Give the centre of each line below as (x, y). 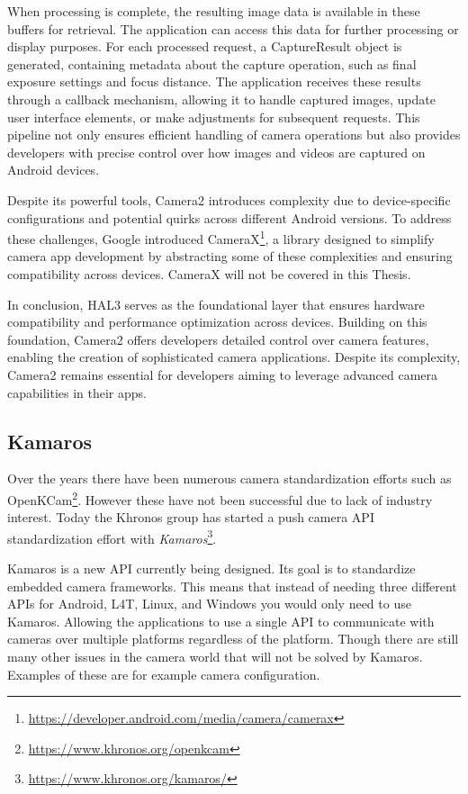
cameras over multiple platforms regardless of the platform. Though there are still (233, 639)
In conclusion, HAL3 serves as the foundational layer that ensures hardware (216, 304)
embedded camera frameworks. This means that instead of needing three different (232, 586)
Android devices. (54, 170)
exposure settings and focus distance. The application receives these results (214, 81)
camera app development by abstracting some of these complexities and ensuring (230, 256)
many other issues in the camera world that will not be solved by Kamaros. (215, 656)
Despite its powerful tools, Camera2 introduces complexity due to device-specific (229, 199)
